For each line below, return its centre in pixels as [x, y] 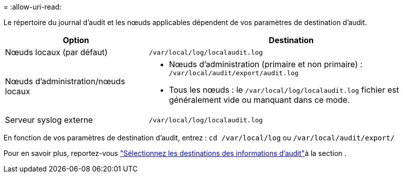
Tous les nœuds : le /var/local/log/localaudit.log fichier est [284, 90]
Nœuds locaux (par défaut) [56, 52]
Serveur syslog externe [49, 120]
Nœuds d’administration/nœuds [65, 81]
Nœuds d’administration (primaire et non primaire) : [266, 64]
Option [76, 40]
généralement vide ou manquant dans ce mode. [259, 100]
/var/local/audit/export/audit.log [234, 73]
